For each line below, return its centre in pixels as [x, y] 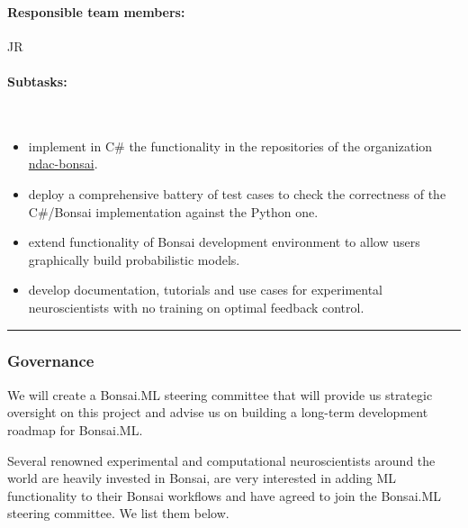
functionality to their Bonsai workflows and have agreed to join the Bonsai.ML [225, 495]
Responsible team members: [96, 11]
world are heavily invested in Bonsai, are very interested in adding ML [202, 478]
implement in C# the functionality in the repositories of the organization [230, 146]
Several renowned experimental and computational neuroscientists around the [221, 460]
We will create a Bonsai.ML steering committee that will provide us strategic [220, 394]
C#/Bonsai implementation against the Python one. [173, 211]
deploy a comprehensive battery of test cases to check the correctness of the [237, 193]
